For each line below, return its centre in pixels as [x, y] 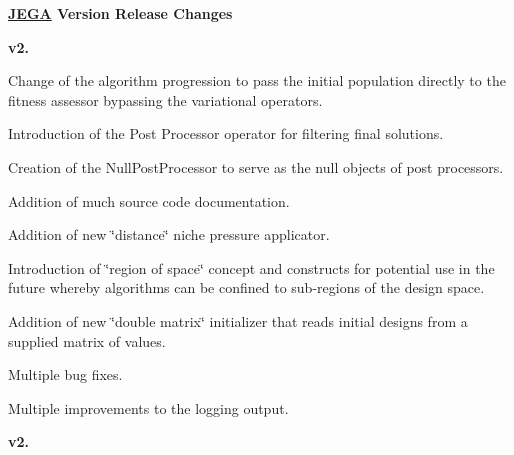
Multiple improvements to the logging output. [148, 407]
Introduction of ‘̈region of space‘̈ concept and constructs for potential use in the [251, 267]
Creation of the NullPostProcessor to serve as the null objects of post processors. [256, 166]
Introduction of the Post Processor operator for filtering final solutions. [226, 133]
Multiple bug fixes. [65, 374]
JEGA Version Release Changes [120, 13]
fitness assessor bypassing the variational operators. [165, 99]
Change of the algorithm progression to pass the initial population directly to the [257, 80]
